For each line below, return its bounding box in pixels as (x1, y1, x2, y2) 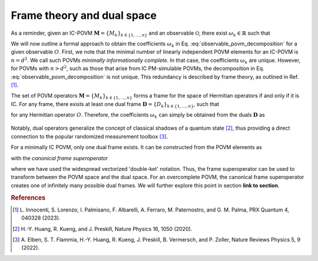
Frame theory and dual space (11, 9, 157, 22)
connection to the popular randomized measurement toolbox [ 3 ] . (11, 133, 168, 140)
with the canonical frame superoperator (11, 154, 108, 161)
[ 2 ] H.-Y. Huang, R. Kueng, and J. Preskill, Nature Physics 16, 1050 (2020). (12, 225, 193, 232)
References (11, 193, 46, 201)
